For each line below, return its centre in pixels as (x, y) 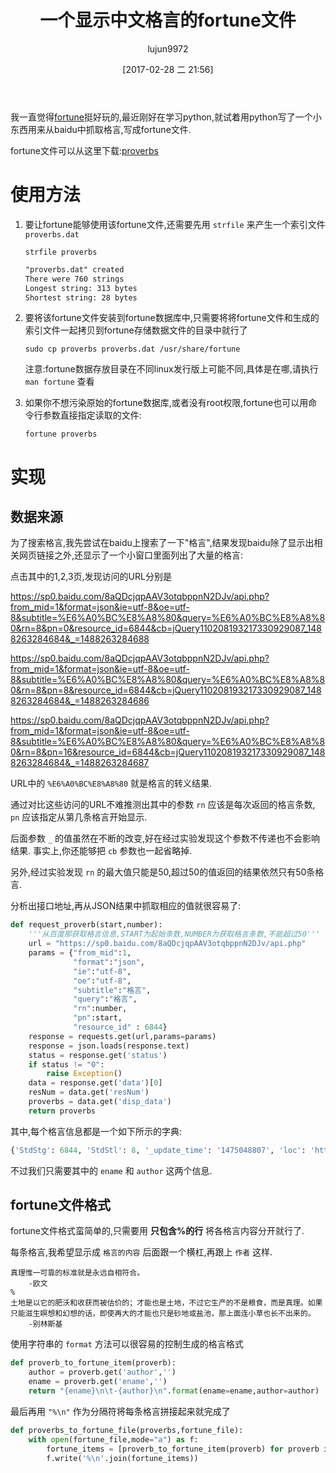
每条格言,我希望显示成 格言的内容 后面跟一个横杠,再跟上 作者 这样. (141, 1252)
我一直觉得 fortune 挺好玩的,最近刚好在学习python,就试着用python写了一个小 (166, 117)
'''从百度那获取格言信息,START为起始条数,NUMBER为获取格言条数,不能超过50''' (174, 934)
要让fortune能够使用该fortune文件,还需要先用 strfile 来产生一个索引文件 (175, 224)
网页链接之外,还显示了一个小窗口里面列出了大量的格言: (131, 555)
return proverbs (62, 1111)
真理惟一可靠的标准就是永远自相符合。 (77, 1273)
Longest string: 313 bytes (81, 288)
